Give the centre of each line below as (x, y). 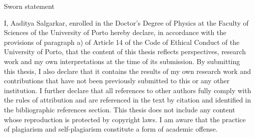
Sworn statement (29, 6)
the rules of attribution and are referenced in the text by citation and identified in (127, 100)
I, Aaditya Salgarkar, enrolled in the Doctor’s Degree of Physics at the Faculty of (126, 22)
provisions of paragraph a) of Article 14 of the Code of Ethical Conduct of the (122, 42)
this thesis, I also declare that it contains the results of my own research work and (127, 71)
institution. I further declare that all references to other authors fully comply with (127, 90)
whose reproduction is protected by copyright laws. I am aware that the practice (125, 119)
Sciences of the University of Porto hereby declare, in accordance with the (115, 32)
